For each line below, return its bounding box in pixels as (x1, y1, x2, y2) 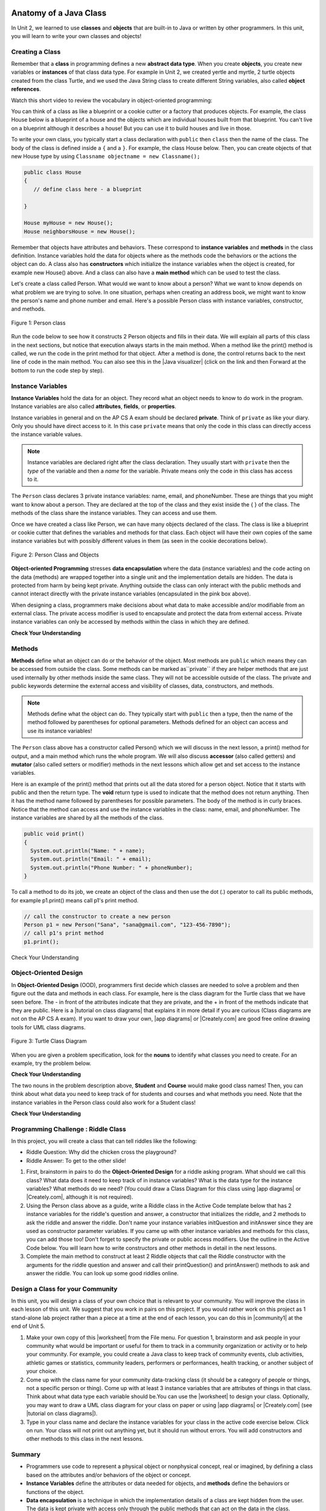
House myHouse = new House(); (24, 219, 113, 227)
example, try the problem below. (11, 1060, 92, 1067)
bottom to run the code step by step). (11, 366, 104, 374)
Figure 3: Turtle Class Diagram (11, 1037, 87, 1045)
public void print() (24, 830, 85, 837)
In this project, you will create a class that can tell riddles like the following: (11, 1137, 197, 1145)
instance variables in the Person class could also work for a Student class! (11, 1099, 196, 1106)
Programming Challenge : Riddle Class (11, 1125, 126, 1133)
